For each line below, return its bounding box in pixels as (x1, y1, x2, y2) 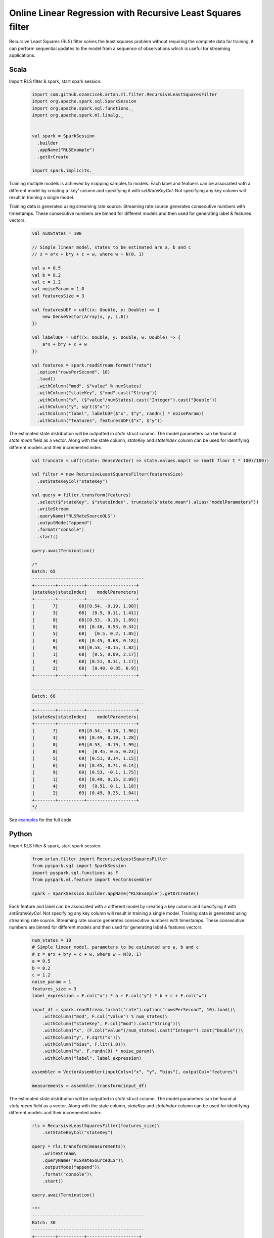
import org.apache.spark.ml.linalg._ (32, 112, 124, 118)
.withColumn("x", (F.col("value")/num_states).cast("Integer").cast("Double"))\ (42, 1028, 243, 1033)
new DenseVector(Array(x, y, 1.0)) (42, 313, 129, 319)
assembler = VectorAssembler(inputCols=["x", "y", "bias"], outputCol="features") (32, 1069, 238, 1075)
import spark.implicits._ (32, 168, 95, 173)
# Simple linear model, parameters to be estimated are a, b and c (32, 944, 199, 950)
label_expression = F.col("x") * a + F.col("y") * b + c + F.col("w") (32, 993, 207, 999)
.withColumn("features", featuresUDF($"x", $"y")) (37, 417, 163, 423)
